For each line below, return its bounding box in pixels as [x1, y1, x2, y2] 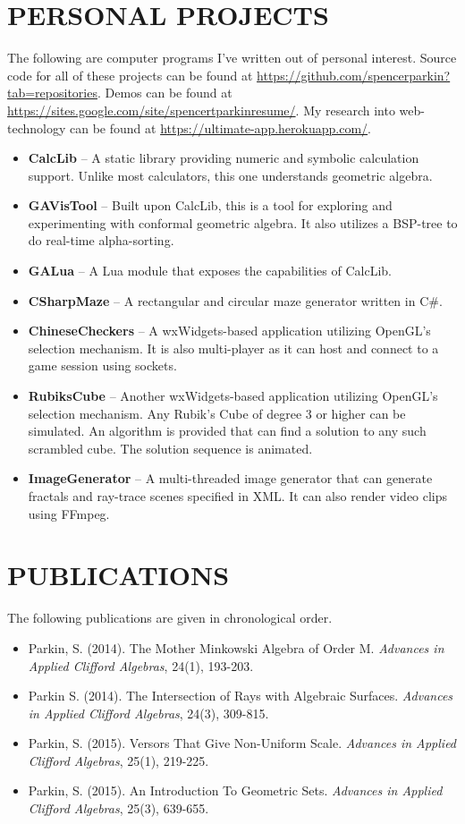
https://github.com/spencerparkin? [257, 65, 451, 84]
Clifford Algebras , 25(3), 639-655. [28, 799, 209, 818]
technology [7, 118, 66, 137]
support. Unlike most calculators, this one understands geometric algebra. [28, 166, 433, 184]
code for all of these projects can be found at [7, 65, 253, 84]
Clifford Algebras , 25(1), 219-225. [28, 751, 209, 769]
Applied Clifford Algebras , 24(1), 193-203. [28, 656, 254, 675]
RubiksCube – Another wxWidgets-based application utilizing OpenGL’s [28, 387, 438, 405]
